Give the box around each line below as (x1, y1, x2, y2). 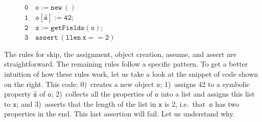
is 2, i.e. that (164, 98, 206, 109)
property (4, 88, 31, 99)
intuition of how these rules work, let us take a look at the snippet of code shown (4, 68, 258, 79)
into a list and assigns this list (161, 88, 255, 99)
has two (215, 98, 240, 109)
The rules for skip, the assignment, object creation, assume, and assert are (4, 48, 236, 59)
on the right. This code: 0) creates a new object (4, 78, 154, 89)
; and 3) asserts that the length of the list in (16, 98, 156, 109)
